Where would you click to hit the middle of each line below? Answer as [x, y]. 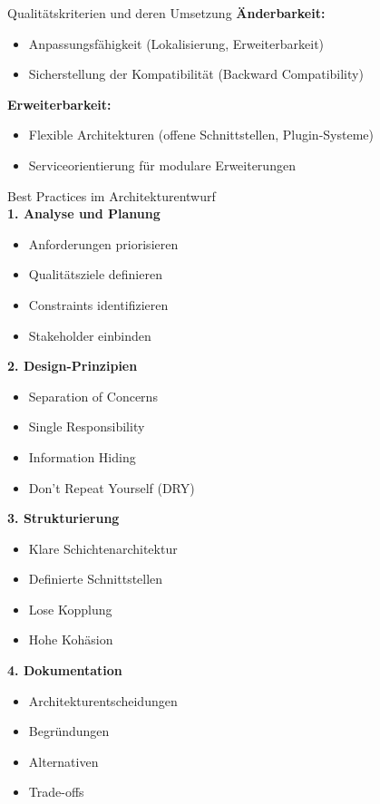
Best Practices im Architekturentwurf [112, 195]
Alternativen [63, 761]
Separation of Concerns [93, 396]
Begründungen [69, 731]
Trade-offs [56, 792]
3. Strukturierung [63, 518]
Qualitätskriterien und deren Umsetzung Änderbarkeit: [166, 13]
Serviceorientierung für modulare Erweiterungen [162, 165]
